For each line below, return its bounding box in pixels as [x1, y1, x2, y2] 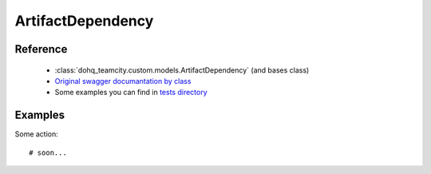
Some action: [14, 129, 59, 139]
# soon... [29, 148, 67, 157]
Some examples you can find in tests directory [54, 88, 208, 97]
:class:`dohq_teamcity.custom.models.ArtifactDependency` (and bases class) [54, 65, 310, 75]
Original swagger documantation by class [54, 76, 192, 85]
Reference [14, 42, 68, 56]
